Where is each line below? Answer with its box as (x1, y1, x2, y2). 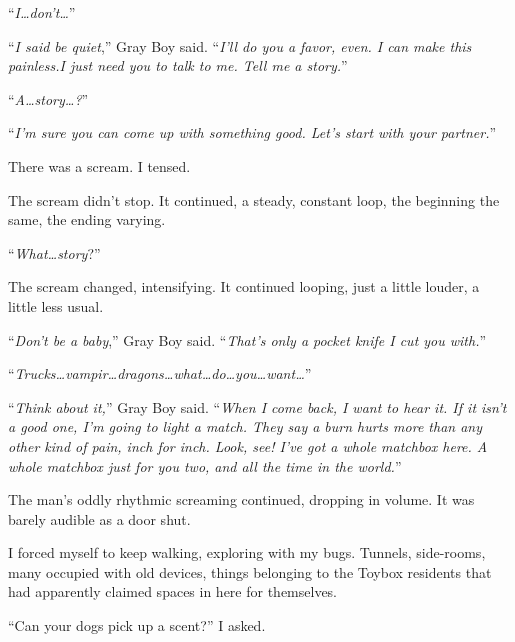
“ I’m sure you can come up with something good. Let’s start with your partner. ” (8, 122, 497, 143)
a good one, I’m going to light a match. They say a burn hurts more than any (8, 416, 482, 437)
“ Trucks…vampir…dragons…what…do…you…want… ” (8, 363, 312, 384)
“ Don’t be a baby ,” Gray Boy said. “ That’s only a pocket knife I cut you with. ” (8, 329, 487, 350)
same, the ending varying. (8, 209, 166, 230)
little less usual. (8, 295, 104, 316)
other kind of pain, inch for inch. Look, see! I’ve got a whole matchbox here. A (8, 435, 488, 456)
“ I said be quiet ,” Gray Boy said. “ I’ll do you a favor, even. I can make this (8, 35, 472, 56)
